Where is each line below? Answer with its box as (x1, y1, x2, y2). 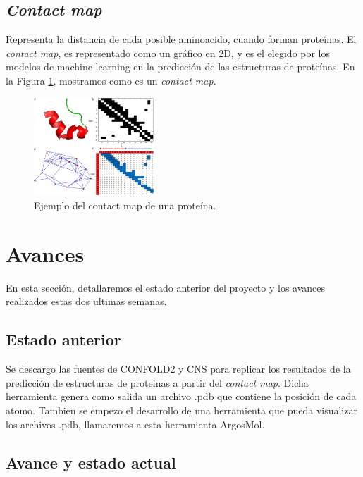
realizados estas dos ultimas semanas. (6, 294, 167, 309)
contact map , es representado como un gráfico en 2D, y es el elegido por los (6, 45, 331, 60)
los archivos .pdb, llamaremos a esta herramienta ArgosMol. (6, 416, 265, 431)
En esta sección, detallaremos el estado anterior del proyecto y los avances (6, 280, 326, 295)
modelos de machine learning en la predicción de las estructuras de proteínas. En (6, 59, 355, 74)
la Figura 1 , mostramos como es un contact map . (6, 73, 216, 87)
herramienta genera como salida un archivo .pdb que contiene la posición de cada (6, 389, 357, 404)
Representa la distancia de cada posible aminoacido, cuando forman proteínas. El (6, 32, 357, 47)
